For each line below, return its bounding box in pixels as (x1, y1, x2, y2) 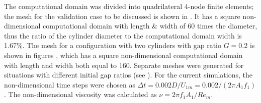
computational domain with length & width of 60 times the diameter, (43, 20, 257, 31)
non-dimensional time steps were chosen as (4, 79, 135, 89)
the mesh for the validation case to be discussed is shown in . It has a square (4, 10, 240, 21)
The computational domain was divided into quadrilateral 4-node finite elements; (4, 1, 254, 11)
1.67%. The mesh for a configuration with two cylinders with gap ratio (4, 40, 221, 50)
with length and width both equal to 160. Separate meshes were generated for (4, 59, 244, 70)
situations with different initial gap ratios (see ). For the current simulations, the (4, 69, 252, 80)
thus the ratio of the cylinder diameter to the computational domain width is (4, 30, 242, 40)
